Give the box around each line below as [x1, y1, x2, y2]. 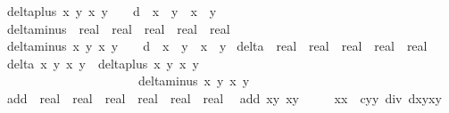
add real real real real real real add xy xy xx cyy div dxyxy [6, 88, 442, 107]
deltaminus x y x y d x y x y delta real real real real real [6, 36, 428, 55]
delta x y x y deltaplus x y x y [6, 53, 199, 72]
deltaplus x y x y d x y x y [6, 2, 217, 20]
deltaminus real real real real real [6, 19, 230, 37]
